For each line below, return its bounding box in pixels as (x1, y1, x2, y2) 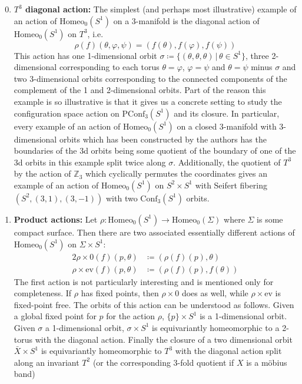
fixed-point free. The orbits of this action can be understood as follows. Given (14, 298, 294, 310)
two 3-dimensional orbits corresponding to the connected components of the (14, 72, 287, 84)
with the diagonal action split (175, 345, 282, 357)
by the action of (14, 167, 71, 180)
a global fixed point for (14, 310, 97, 322)
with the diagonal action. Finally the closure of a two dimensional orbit (35, 333, 293, 345)
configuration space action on (14, 107, 120, 119)
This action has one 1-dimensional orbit (14, 49, 157, 61)
